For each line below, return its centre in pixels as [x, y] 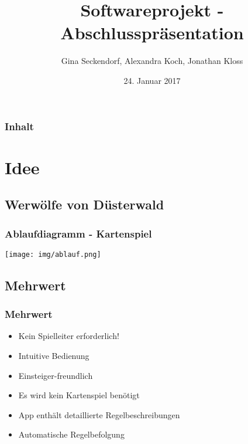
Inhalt [19, 126]
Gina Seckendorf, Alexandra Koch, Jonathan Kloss [152, 61]
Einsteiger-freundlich [56, 375]
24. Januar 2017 [152, 80]
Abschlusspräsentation [152, 33]
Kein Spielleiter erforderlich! [69, 336]
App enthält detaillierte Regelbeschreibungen [99, 414]
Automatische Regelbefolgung [71, 434]
